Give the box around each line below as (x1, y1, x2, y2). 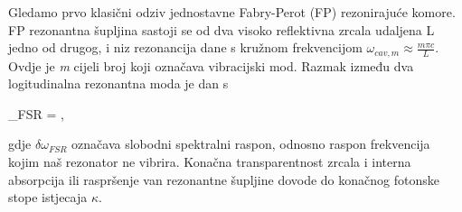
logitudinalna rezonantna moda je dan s (8, 74, 229, 93)
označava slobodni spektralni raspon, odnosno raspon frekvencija (71, 134, 430, 153)
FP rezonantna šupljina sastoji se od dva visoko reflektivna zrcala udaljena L (8, 20, 435, 39)
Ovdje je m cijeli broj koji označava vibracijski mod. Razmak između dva (8, 56, 414, 75)
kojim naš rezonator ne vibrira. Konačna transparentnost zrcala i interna (8, 152, 411, 171)
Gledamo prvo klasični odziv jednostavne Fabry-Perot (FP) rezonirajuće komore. (8, 3, 456, 21)
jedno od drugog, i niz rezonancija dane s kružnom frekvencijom (8, 38, 363, 57)
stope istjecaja (8, 188, 88, 207)
